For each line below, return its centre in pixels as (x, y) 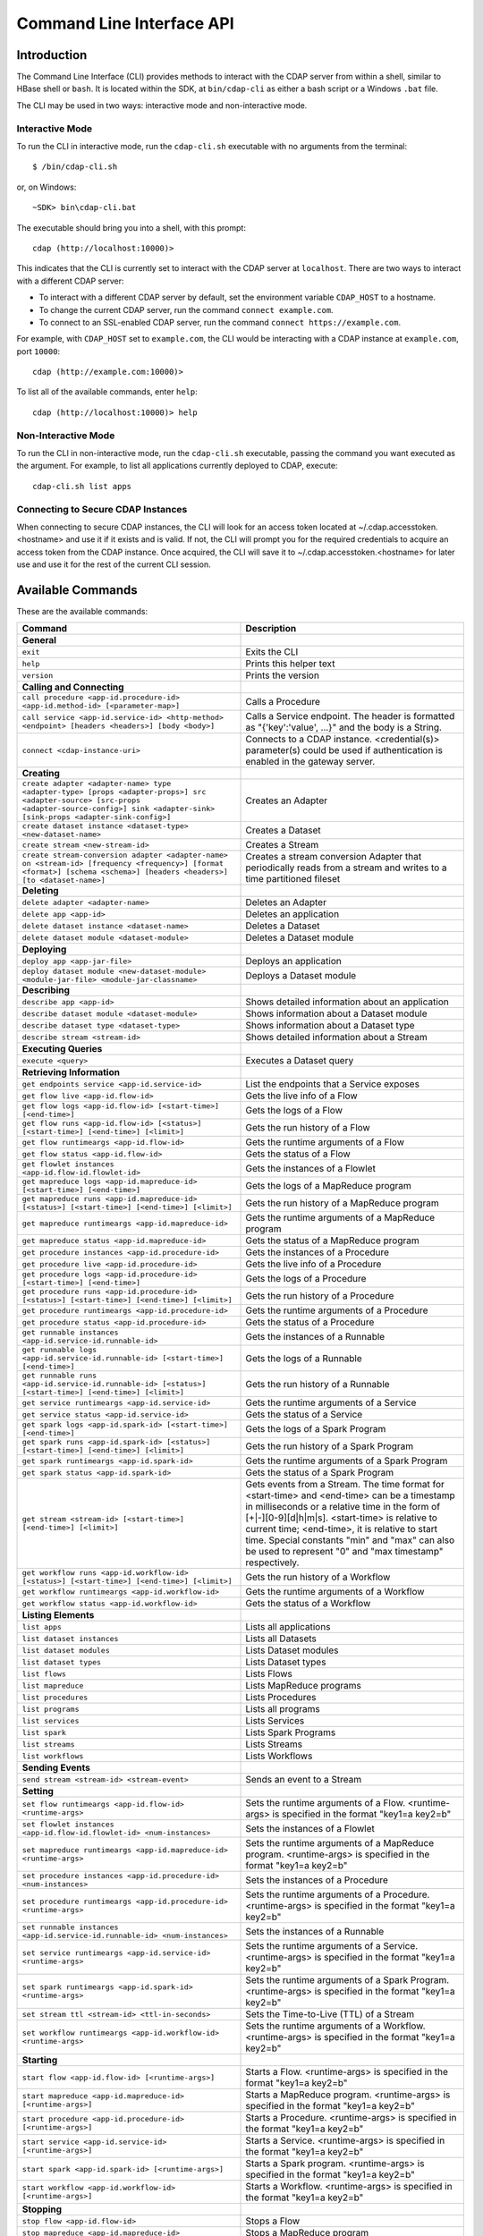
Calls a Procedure (283, 702)
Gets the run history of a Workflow (318, 1577)
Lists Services (275, 1721)
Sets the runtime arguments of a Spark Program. (347, 1980)
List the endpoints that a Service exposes (333, 1084)
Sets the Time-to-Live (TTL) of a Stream (330, 2014)
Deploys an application (293, 961)
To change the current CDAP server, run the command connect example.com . (186, 309)
